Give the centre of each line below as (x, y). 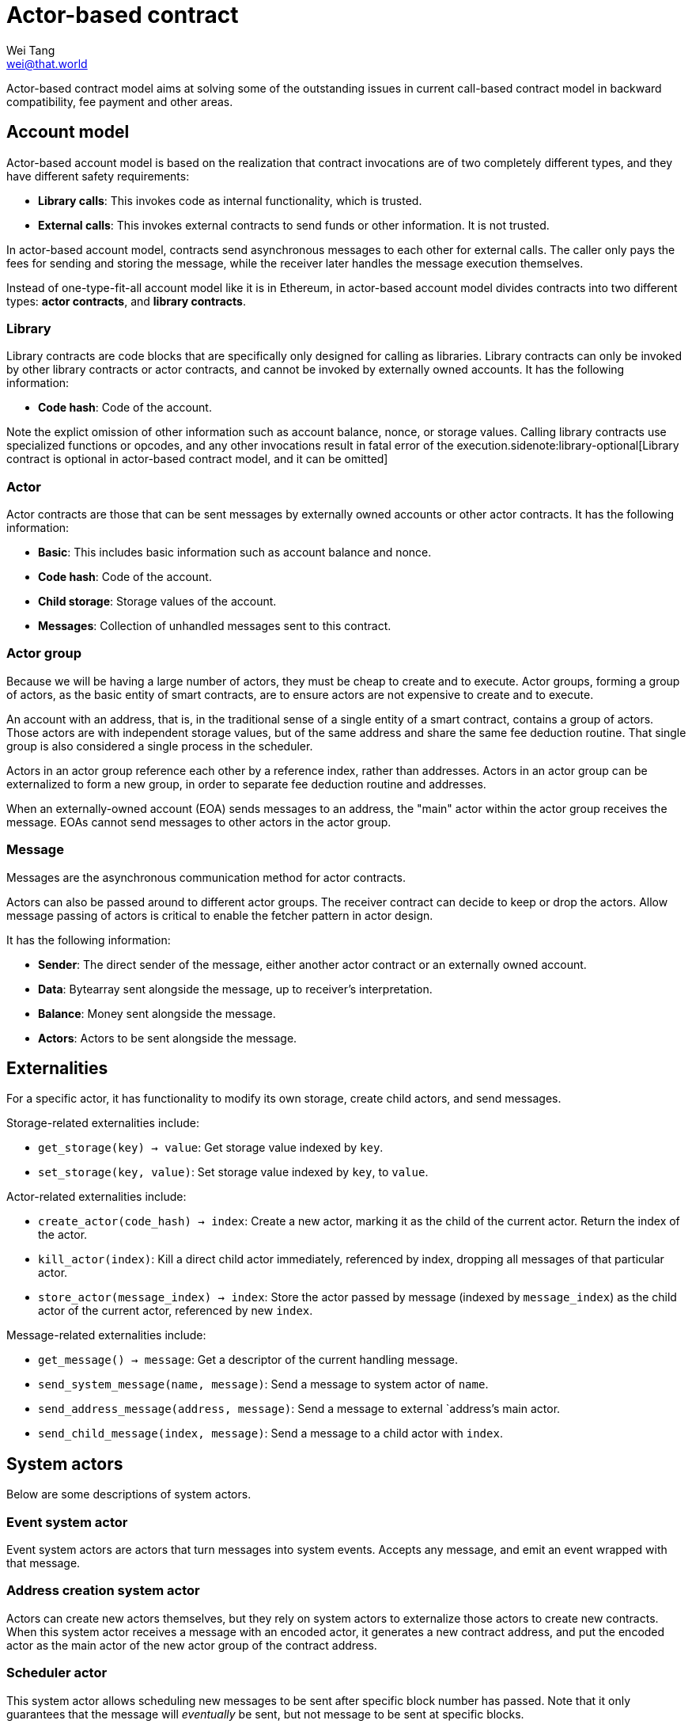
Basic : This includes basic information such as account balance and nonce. (235, 553)
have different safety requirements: (98, 176)
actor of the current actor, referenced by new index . (176, 1311)
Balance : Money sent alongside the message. (157, 1013)
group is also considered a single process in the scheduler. (160, 746)
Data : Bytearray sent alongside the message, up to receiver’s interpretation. (235, 989)
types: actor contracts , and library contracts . (126, 301)
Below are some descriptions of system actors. (129, 1494)
